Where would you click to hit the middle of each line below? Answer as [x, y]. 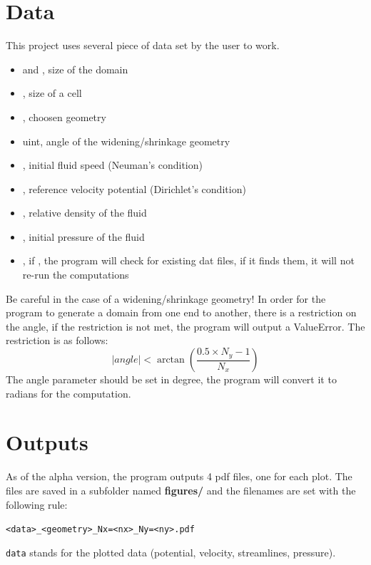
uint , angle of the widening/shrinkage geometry [126, 141]
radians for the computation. [68, 393]
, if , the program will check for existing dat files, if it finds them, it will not [188, 260]
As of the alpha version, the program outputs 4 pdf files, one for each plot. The [179, 476]
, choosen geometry [64, 116]
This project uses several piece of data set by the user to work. [143, 45]
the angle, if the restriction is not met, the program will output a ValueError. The [185, 326]
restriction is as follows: [57, 340]
